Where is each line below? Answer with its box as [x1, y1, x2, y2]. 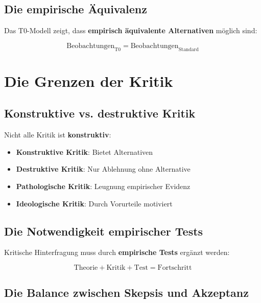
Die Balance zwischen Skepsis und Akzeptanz [4, 285, 249, 300]
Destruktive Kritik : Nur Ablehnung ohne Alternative [16, 164, 191, 174]
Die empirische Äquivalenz [4, 1, 147, 17]
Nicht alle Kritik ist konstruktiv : [4, 129, 111, 140]
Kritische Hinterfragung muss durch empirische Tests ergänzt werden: [4, 247, 230, 258]
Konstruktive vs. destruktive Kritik [4, 105, 196, 121]
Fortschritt [157, 264, 192, 271]
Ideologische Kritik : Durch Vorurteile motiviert [16, 198, 173, 208]
